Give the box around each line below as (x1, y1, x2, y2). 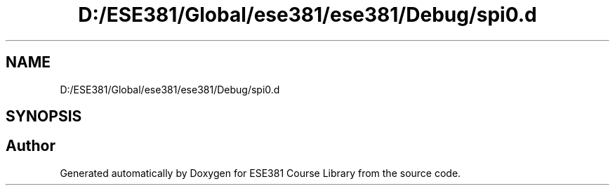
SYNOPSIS (6, 107, 82, 126)
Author (6, 137, 55, 155)
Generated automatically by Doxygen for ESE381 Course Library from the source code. (60, 166, 461, 179)
